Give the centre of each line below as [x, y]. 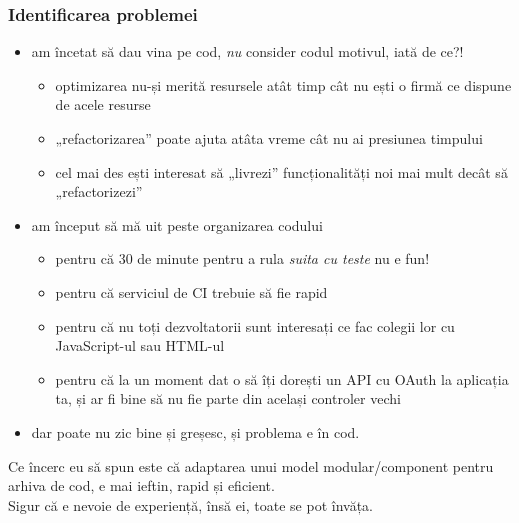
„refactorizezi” [99, 191]
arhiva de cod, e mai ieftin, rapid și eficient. [141, 485]
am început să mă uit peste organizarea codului [177, 224]
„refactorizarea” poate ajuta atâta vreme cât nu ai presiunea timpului [269, 138]
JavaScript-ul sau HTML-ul [140, 345]
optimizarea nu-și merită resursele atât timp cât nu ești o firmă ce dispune [283, 84]
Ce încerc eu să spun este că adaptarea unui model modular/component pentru [251, 465]
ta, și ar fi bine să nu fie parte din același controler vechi [228, 398]
